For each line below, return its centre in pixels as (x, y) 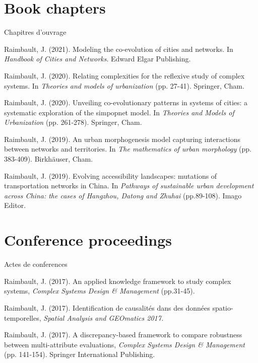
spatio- (223, 307)
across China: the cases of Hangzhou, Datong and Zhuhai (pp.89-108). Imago (123, 195)
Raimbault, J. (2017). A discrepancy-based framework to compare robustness (123, 335)
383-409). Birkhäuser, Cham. (49, 159)
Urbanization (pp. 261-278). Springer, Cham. (73, 122)
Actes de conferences (36, 264)
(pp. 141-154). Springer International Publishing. (80, 354)
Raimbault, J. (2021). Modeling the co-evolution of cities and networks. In (119, 49)
